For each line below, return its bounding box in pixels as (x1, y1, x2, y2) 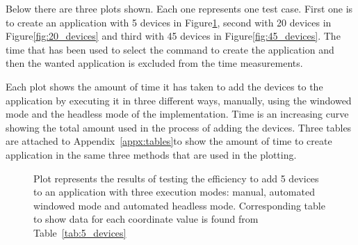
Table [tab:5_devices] (33, 225, 127, 239)
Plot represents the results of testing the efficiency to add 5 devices (33, 171, 319, 185)
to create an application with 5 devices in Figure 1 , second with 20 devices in (6, 15, 332, 29)
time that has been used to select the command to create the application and (6, 42, 334, 56)
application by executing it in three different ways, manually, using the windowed (6, 93, 352, 107)
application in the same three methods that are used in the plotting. (6, 147, 297, 161)
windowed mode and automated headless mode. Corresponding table (33, 198, 325, 212)
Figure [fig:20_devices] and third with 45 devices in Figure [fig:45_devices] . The (6, 29, 341, 43)
